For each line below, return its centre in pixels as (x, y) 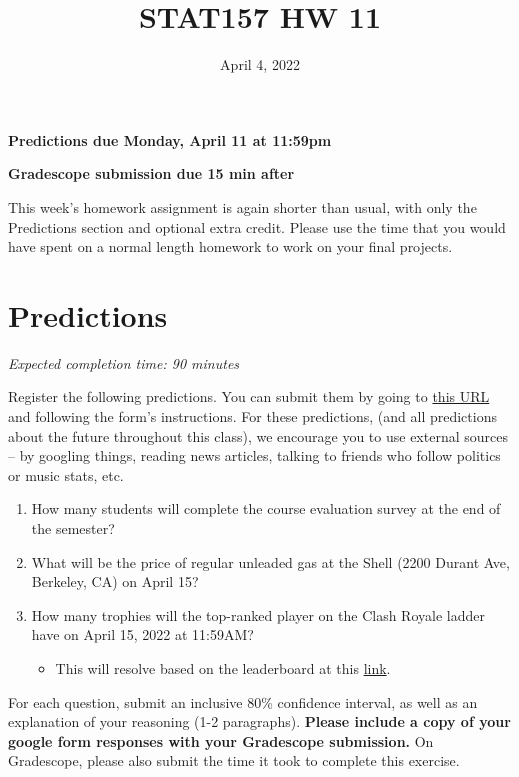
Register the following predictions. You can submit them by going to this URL (249, 396)
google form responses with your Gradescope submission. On (221, 740)
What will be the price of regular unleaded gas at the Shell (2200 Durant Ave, (270, 561)
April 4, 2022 (260, 64)
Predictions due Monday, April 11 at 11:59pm (170, 139)
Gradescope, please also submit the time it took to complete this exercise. (234, 760)
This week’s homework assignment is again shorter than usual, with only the (242, 206)
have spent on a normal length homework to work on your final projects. (230, 246)
